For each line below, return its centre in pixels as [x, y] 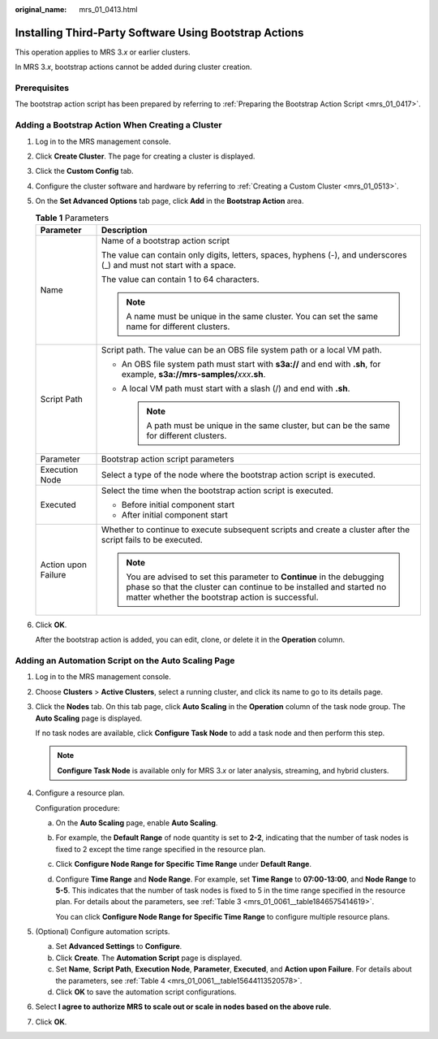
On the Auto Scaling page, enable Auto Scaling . [137, 823]
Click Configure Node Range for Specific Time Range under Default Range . [184, 864]
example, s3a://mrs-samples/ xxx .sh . [193, 374]
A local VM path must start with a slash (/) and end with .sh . [236, 388]
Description [124, 230]
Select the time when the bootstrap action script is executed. [217, 490]
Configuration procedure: [78, 807]
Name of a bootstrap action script [165, 240]
